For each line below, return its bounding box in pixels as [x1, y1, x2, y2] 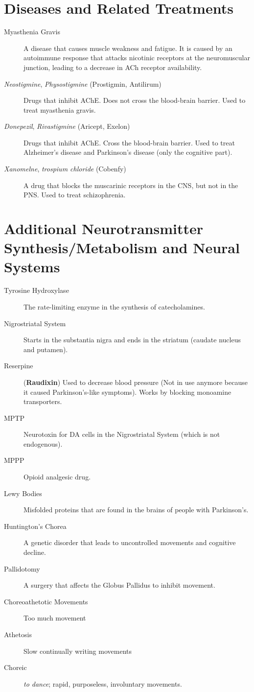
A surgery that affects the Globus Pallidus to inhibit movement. [23, 580, 215, 590]
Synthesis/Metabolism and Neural [4, 238, 240, 258]
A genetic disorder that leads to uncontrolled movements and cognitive [23, 537, 236, 548]
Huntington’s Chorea [4, 521, 67, 531]
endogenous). [23, 438, 63, 449]
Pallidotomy [4, 563, 40, 573]
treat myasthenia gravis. [23, 104, 96, 115]
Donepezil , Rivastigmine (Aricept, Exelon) [4, 121, 130, 131]
